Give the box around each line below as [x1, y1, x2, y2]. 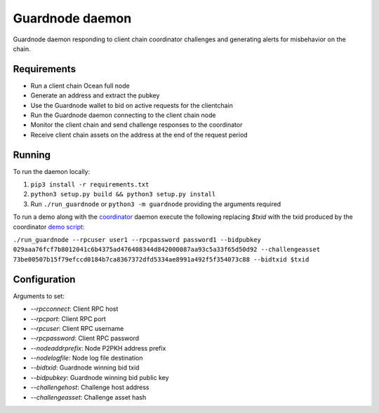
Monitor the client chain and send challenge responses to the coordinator [30, 121, 243, 129]
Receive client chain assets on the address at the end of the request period [30, 130, 248, 139]
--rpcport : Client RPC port [30, 314, 107, 323]
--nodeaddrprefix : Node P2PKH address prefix [30, 344, 166, 352]
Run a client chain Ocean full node [30, 81, 130, 90]
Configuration [13, 273, 76, 285]
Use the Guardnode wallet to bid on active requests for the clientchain [30, 101, 233, 109]
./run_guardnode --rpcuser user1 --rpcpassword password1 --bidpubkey [13, 236, 261, 244]
